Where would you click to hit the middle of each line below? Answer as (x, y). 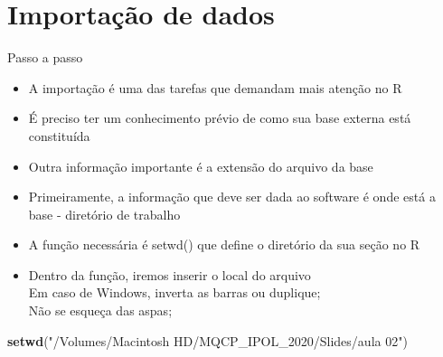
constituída (59, 135)
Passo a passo (45, 57)
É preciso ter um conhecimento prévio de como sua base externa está (220, 118)
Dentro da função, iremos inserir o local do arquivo (170, 274)
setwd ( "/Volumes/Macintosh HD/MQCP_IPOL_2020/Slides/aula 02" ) (207, 340)
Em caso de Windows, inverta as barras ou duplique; (174, 292)
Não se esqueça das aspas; (100, 310)
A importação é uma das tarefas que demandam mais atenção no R (215, 87)
